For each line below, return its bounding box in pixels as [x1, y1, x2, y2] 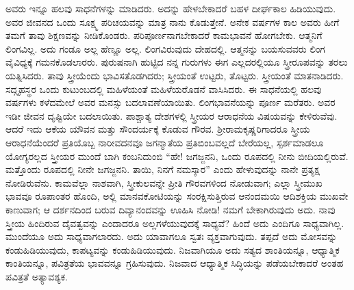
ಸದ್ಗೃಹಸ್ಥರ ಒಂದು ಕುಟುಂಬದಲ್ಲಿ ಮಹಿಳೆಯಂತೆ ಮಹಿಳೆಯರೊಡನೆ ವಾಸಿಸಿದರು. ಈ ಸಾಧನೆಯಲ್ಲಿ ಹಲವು [5, 81, 322, 96]
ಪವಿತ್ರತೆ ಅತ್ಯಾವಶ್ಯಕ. [5, 269, 68, 283]
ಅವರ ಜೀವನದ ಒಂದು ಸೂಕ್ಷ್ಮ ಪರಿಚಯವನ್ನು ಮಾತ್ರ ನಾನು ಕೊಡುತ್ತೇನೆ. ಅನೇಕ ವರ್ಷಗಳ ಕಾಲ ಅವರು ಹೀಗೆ [5, 14, 340, 29]
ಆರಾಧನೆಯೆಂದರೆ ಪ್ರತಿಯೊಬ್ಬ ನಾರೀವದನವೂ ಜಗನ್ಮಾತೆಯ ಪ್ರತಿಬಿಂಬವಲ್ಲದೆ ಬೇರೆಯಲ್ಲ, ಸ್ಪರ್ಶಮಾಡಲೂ [5, 135, 324, 149]
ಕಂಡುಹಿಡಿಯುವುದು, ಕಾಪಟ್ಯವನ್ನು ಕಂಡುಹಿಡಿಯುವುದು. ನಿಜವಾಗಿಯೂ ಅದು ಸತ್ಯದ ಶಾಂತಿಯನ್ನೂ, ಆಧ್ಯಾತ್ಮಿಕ [5, 242, 340, 256]
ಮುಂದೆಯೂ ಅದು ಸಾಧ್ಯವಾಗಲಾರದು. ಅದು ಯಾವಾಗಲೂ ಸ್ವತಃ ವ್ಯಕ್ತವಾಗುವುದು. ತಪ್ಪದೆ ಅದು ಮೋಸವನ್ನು [5, 229, 338, 243]
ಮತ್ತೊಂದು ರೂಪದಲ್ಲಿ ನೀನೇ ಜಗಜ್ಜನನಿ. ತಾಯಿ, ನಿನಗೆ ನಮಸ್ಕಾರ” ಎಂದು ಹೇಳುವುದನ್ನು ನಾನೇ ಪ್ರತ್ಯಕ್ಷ [5, 162, 320, 176]
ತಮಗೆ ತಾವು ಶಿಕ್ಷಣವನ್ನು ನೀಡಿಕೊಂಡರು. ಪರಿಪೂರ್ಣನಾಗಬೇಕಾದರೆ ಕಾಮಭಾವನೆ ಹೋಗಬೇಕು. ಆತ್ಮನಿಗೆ [5, 28, 323, 42]
